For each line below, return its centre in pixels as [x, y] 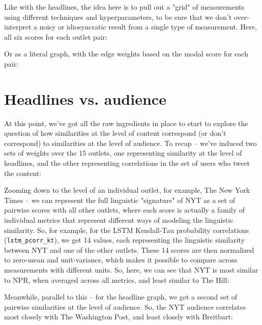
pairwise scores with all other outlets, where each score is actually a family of [125, 210]
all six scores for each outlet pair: [56, 36]
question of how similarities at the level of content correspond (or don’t [115, 133]
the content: [23, 173]
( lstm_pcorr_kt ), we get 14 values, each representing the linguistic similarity [125, 240]
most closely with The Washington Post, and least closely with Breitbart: [119, 317]
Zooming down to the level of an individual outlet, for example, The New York [127, 190]
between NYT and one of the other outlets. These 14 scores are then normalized [129, 249]
